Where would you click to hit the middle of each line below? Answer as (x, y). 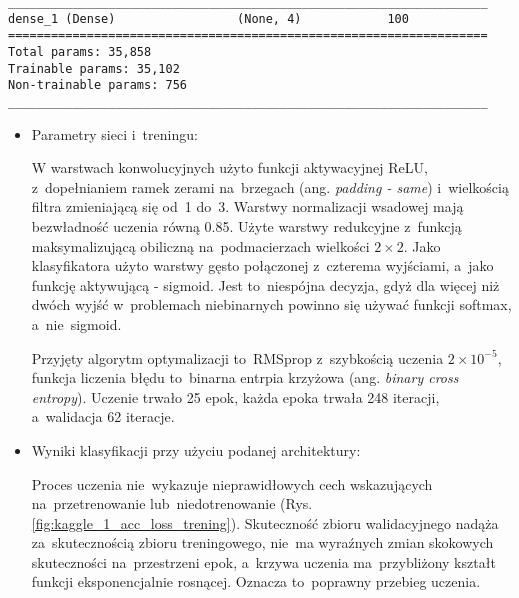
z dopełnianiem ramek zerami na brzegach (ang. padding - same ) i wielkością (270, 186)
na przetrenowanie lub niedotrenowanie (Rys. (172, 503)
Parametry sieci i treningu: (114, 133)
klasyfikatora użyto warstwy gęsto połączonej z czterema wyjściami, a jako (262, 265)
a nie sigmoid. (76, 323)
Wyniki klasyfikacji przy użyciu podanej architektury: (196, 449)
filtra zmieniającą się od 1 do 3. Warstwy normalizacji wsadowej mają (247, 206)
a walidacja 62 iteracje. (103, 416)
